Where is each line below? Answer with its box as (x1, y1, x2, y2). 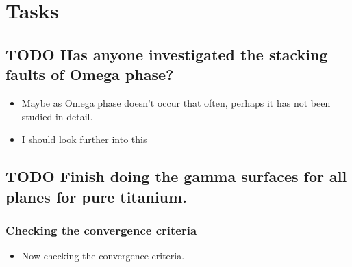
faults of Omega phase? (5, 64, 174, 85)
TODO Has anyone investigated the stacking (5, 43, 328, 64)
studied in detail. (21, 109, 93, 123)
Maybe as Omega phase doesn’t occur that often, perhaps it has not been (21, 95, 331, 110)
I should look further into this (21, 132, 147, 147)
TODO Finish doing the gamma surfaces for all (5, 166, 347, 187)
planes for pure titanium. (5, 186, 187, 207)
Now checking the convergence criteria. (21, 249, 185, 263)
